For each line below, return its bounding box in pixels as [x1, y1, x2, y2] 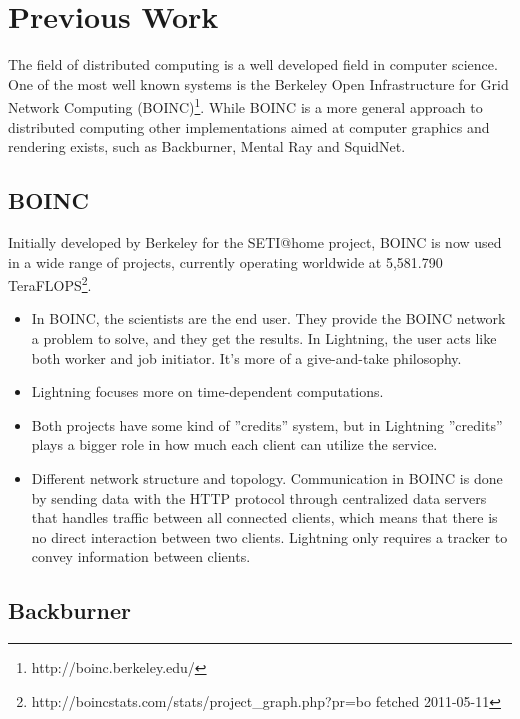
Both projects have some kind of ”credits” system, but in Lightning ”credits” [31, 414, 503, 435]
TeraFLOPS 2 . [8, 272, 92, 295]
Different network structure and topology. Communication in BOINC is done [31, 467, 503, 488]
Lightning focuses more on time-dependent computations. [31, 381, 384, 402]
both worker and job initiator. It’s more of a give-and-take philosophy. [31, 347, 462, 368]
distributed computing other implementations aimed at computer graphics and [8, 116, 490, 137]
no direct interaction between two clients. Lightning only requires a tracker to [31, 526, 508, 547]
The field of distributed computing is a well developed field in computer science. [8, 54, 498, 75]
